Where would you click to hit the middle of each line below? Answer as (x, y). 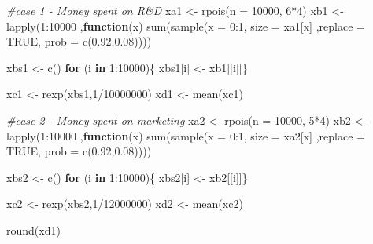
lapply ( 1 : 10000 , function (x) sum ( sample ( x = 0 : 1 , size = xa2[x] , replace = (186, 135)
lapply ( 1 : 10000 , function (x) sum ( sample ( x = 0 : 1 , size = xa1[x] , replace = (186, 25)
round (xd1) (33, 229)
